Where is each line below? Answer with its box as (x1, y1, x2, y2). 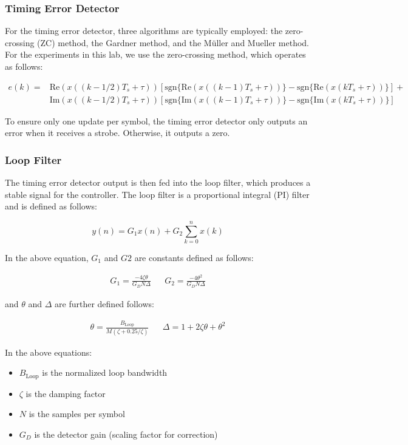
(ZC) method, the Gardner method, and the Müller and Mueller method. (37, 36, 309, 49)
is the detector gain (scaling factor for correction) (34, 427, 218, 440)
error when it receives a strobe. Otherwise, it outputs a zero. (5, 126, 230, 139)
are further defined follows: (55, 297, 154, 310)
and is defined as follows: (5, 200, 97, 212)
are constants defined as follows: (134, 251, 254, 263)
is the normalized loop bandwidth (42, 366, 168, 379)
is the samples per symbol (29, 407, 125, 420)
